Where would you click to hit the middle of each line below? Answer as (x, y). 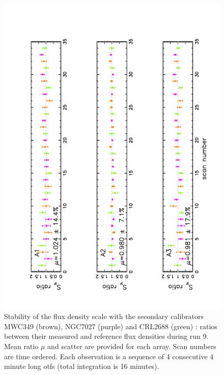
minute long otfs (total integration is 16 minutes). (82, 366)
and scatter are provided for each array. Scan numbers (132, 346)
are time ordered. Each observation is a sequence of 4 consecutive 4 (109, 356)
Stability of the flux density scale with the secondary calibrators (104, 316)
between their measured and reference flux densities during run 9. (106, 336)
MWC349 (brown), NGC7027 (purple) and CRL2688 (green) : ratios (111, 326)
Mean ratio (21, 346)
